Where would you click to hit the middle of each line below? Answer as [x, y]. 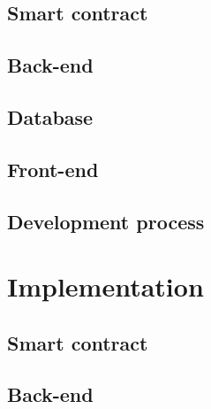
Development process [106, 221]
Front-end [53, 169]
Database [50, 116]
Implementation [105, 286]
